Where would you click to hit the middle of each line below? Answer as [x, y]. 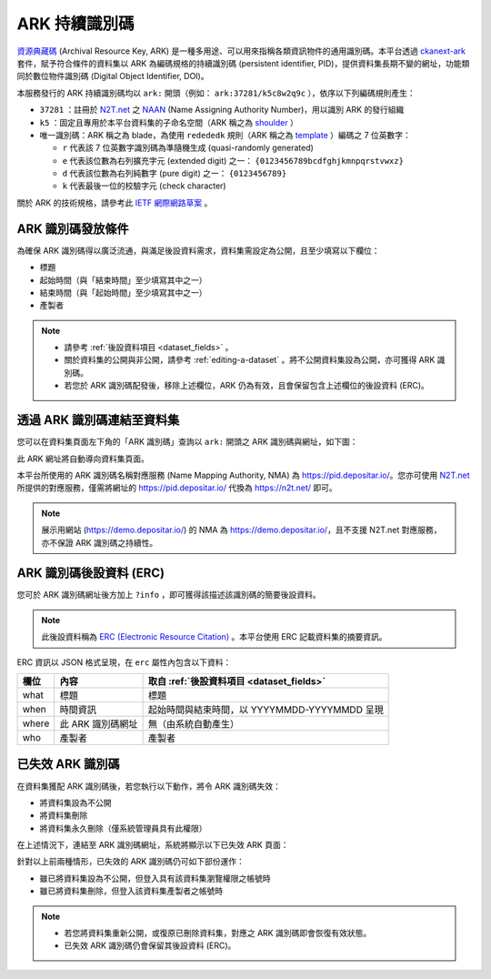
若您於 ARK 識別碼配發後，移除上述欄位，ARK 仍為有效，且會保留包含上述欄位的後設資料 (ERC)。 [246, 386]
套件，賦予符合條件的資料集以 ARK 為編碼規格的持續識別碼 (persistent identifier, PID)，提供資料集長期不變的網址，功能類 [243, 63]
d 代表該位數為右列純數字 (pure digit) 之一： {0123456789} [175, 174]
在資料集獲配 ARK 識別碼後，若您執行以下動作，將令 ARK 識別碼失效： [149, 786]
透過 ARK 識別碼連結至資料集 [98, 420]
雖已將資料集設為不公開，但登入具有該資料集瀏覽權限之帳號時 [155, 878]
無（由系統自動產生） [194, 723]
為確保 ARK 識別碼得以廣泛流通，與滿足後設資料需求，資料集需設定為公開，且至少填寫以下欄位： [198, 250]
